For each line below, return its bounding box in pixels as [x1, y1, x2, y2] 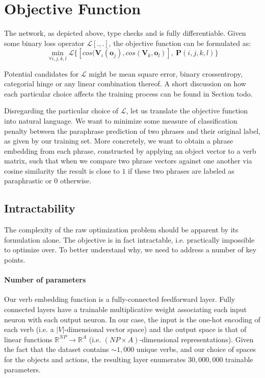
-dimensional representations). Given [139, 334, 254, 344]
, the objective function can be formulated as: [109, 37, 251, 48]
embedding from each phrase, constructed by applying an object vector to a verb [4, 145, 256, 156]
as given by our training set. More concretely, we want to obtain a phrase [4, 135, 233, 146]
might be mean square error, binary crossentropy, [89, 68, 243, 79]
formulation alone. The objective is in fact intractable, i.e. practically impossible [4, 234, 255, 245]
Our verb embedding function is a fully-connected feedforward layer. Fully [4, 294, 235, 304]
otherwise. [60, 175, 92, 186]
